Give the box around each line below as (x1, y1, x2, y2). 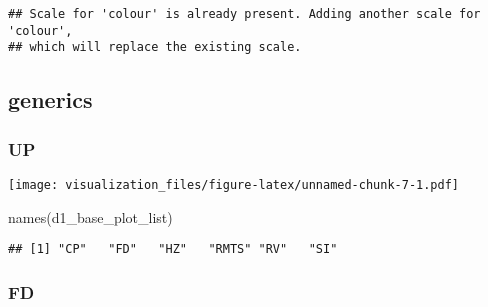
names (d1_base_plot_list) (8, 206, 173, 227)
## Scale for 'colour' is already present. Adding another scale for (8, 7, 481, 21)
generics (8, 84, 93, 115)
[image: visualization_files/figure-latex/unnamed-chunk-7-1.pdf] (8, 177, 460, 192)
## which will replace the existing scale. (8, 40, 302, 55)
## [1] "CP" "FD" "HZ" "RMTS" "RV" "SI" (8, 242, 338, 257)
